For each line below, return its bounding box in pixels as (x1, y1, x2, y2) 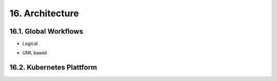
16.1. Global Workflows (9, 27, 84, 36)
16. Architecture (9, 8, 79, 19)
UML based (22, 50, 47, 56)
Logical (22, 41, 38, 47)
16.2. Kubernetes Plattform (9, 63, 97, 72)
